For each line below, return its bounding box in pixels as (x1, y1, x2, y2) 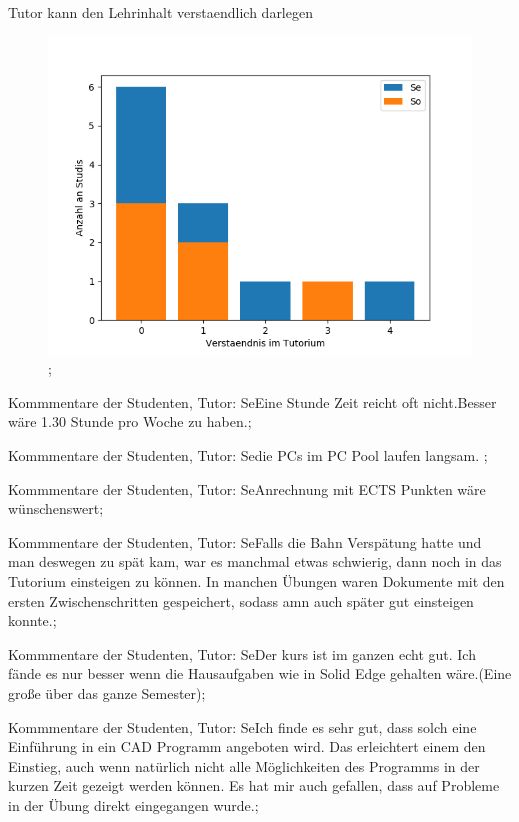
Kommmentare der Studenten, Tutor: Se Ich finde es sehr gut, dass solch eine (8, 716, 477, 737)
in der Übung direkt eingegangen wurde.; (8, 794, 259, 815)
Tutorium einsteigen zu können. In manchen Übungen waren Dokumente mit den (8, 570, 505, 591)
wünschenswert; (8, 498, 104, 519)
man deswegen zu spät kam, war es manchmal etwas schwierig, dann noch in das (8, 551, 502, 572)
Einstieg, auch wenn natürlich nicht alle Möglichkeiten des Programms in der (8, 755, 480, 776)
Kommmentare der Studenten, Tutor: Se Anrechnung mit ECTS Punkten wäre (8, 478, 486, 499)
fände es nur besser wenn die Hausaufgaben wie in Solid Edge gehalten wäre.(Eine (8, 663, 512, 684)
